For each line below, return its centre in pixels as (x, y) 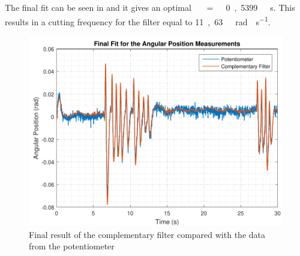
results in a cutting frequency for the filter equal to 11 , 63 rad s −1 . (138, 20)
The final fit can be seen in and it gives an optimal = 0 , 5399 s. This (150, 7)
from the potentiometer (72, 246)
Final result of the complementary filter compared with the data (147, 234)
